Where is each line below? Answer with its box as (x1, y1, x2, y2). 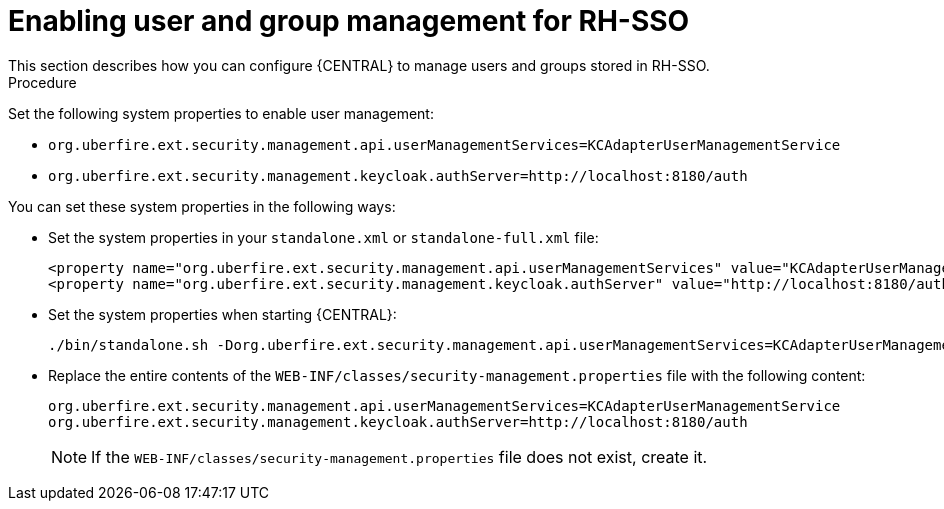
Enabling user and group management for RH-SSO (8, 4, 690, 38)
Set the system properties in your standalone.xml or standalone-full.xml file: (48, 228, 599, 246)
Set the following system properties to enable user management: (8, 104, 434, 122)
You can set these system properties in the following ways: (8, 197, 396, 215)
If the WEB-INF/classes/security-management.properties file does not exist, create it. (91, 446, 708, 467)
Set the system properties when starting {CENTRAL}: (48, 305, 397, 323)
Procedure (8, 73, 77, 91)
